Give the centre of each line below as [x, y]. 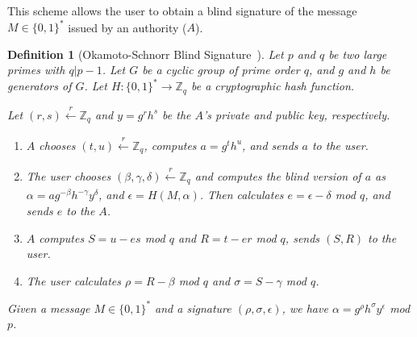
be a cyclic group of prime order [221, 70]
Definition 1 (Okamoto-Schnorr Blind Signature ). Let [146, 54]
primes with [36, 70]
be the [177, 114]
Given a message [49, 308]
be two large [358, 54]
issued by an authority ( [127, 27]
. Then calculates [242, 195]
